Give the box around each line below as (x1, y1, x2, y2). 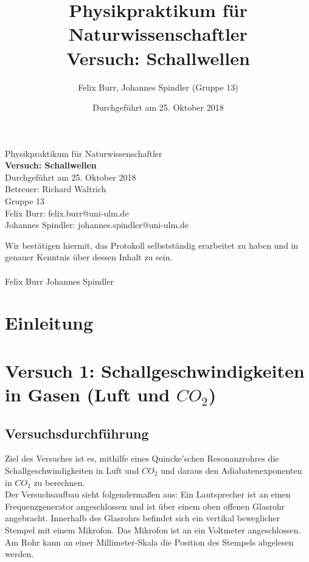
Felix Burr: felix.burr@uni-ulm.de (5, 206, 129, 219)
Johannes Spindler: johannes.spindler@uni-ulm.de (5, 218, 189, 231)
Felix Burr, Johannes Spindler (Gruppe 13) (78, 80, 238, 93)
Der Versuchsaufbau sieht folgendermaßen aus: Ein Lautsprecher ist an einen (5, 488, 291, 501)
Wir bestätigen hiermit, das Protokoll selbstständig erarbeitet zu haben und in (5, 238, 299, 251)
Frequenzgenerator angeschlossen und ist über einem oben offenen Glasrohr (5, 499, 285, 512)
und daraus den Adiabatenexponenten (161, 463, 302, 476)
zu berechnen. (33, 476, 85, 488)
